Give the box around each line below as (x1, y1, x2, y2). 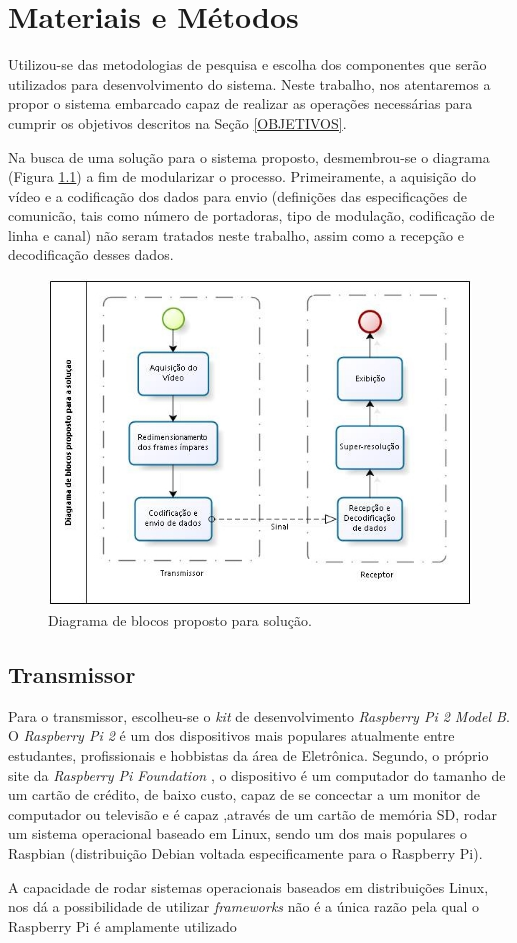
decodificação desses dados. (8, 244, 174, 265)
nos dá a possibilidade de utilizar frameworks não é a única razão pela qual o (8, 896, 480, 917)
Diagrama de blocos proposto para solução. (48, 609, 312, 630)
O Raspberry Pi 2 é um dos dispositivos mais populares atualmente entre (8, 725, 455, 746)
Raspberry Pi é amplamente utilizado (8, 915, 237, 936)
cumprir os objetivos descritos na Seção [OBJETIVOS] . (8, 112, 347, 133)
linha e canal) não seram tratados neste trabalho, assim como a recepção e (8, 224, 464, 245)
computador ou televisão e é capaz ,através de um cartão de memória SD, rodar (8, 803, 497, 824)
